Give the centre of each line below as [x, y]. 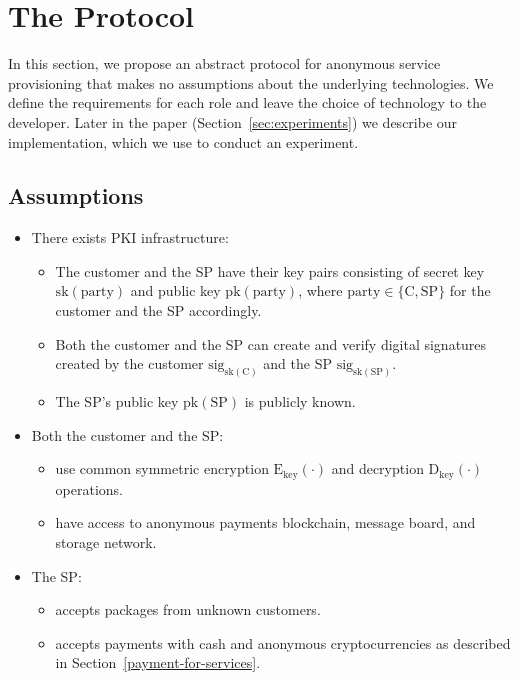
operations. [89, 488]
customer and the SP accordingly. [158, 310]
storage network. [106, 541]
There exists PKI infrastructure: [130, 237]
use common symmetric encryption [162, 468]
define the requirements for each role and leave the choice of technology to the [247, 102]
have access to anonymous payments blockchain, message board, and [265, 522]
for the [470, 290]
